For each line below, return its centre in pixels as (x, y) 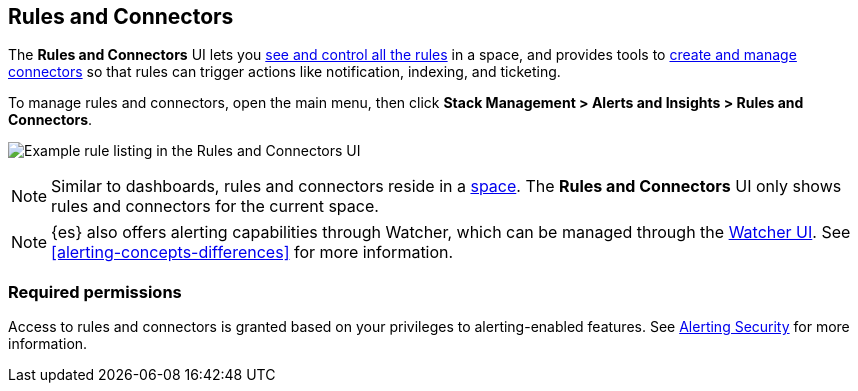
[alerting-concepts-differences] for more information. (252, 252)
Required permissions (95, 291)
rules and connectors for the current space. (215, 206)
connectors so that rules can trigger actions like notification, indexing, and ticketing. (284, 72)
